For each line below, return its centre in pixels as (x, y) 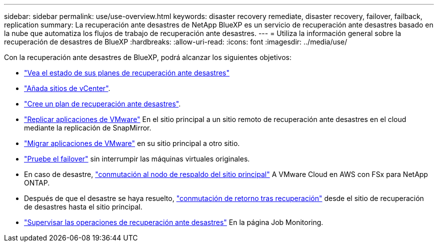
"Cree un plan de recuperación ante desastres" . (102, 104)
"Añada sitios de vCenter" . (67, 88)
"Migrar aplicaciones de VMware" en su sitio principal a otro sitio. (132, 143)
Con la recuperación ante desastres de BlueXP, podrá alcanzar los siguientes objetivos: (148, 57)
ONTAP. (37, 183)
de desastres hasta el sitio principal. (83, 207)
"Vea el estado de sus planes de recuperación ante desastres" (127, 73)
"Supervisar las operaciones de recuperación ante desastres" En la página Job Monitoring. (174, 222)
